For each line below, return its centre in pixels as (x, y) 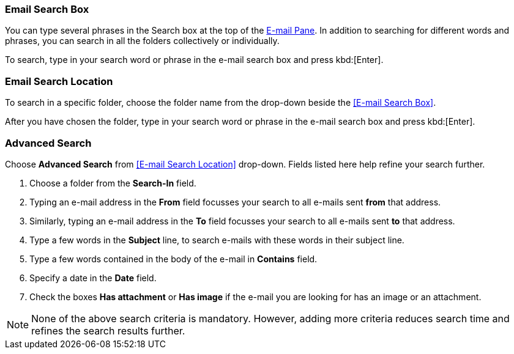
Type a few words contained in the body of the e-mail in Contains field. (173, 259)
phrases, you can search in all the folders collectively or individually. (142, 41)
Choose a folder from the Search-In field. (113, 183)
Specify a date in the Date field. (93, 278)
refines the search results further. (108, 330)
